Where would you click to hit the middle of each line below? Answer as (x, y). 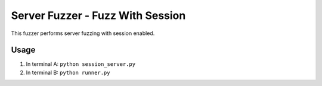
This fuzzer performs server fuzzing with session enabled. (83, 33)
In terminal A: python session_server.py (81, 64)
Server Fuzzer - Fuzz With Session (98, 15)
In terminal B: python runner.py (68, 72)
